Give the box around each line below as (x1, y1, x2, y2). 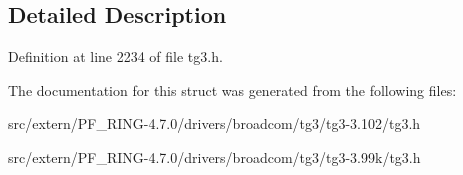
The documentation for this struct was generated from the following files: (8, 79, 457, 100)
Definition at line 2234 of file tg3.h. (8, 46, 223, 67)
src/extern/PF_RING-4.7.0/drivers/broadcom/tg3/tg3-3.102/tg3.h (8, 113, 421, 134)
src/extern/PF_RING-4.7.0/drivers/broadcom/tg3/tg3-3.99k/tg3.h (8, 146, 421, 167)
